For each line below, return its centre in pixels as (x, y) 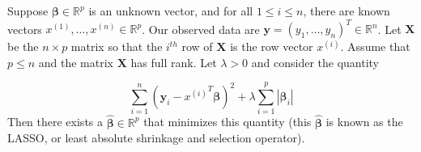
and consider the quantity (315, 62)
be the (23, 46)
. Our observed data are (201, 29)
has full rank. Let (174, 62)
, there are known (347, 11)
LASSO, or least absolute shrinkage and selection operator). (156, 138)
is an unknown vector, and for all (171, 11)
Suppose (28, 11)
